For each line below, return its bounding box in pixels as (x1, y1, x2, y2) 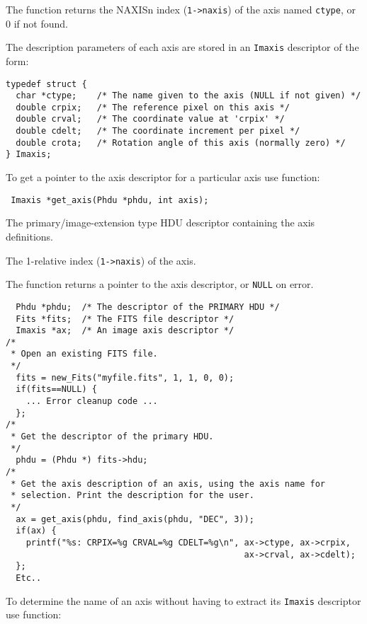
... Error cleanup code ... (26, 396, 158, 407)
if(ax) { (16, 526, 57, 536)
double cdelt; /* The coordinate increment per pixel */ (16, 126, 300, 137)
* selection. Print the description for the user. (11, 490, 254, 501)
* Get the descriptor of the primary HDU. (11, 432, 214, 442)
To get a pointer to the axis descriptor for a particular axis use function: (6, 170, 320, 185)
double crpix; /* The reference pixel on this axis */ (16, 102, 290, 112)
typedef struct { (6, 79, 87, 89)
